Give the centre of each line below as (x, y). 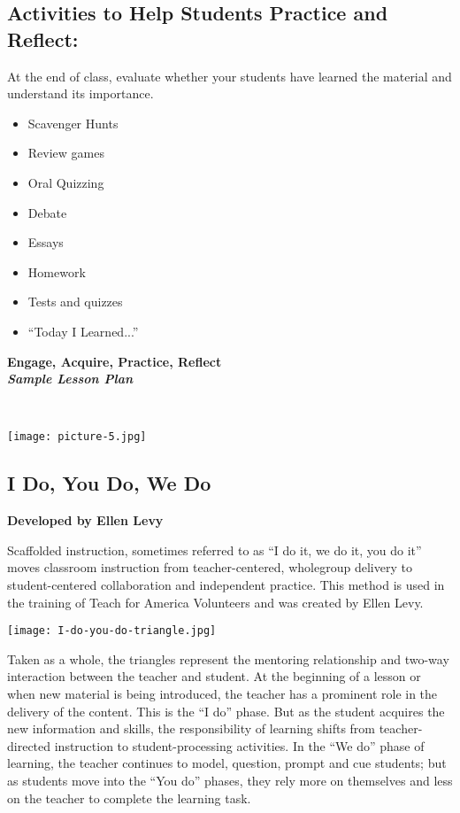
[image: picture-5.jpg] (77, 437)
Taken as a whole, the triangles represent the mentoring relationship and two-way (228, 658)
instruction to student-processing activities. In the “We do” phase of (239, 745)
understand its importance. (80, 93)
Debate (47, 212)
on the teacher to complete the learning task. (129, 798)
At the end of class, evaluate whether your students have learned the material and (230, 76)
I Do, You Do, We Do (109, 483)
